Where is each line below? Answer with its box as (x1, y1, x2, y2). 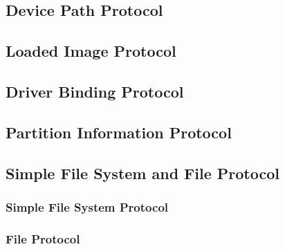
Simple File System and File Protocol (6, 162, 279, 183)
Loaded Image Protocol (6, 40, 176, 62)
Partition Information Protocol (6, 121, 232, 142)
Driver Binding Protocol (6, 80, 184, 102)
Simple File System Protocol (6, 198, 169, 215)
